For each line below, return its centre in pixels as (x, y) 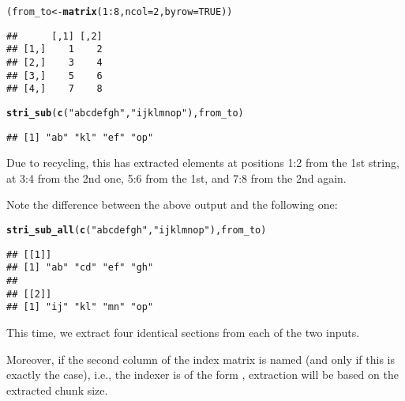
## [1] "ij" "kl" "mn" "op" (80, 307)
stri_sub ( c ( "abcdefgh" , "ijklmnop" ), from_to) (125, 113)
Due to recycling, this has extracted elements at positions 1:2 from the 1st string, (203, 163)
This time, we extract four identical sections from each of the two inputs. (183, 332)
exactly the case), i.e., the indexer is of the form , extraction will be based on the (202, 375)
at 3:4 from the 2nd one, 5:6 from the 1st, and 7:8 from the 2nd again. (176, 178)
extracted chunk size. (57, 390)
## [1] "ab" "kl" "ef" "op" (80, 137)
